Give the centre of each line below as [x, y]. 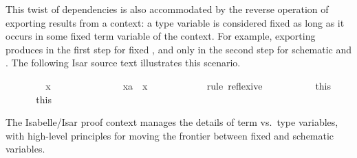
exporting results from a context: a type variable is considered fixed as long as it [175, 22]
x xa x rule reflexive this [188, 85]
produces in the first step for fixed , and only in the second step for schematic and [179, 49]
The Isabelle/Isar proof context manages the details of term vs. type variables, [172, 122]
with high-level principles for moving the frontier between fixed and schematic [170, 135]
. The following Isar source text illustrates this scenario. [123, 63]
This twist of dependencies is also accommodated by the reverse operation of [167, 9]
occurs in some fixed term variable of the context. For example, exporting [161, 36]
